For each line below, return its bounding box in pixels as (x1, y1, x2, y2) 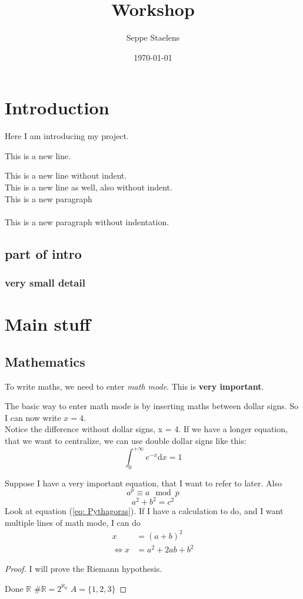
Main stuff (5, 312, 91, 336)
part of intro (5, 244, 82, 262)
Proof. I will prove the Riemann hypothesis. (5, 562, 162, 575)
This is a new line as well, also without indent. (5, 181, 172, 193)
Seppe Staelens (126, 31, 180, 44)
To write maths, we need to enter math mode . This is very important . (5, 380, 264, 392)
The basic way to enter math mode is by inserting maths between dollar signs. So (5, 400, 299, 412)
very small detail (5, 275, 85, 290)
